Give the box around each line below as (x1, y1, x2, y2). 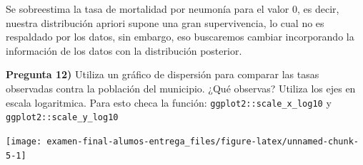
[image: (6, 136, 42, 147)
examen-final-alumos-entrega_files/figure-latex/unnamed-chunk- (46, 136, 359, 147)
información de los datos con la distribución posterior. (6, 43, 242, 58)
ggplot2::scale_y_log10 (6, 112, 119, 123)
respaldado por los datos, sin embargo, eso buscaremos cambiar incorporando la (6, 29, 354, 44)
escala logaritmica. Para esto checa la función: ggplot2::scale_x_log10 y (6, 95, 332, 110)
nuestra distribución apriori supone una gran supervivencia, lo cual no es (6, 15, 324, 30)
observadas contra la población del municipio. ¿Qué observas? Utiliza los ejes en (6, 80, 356, 95)
